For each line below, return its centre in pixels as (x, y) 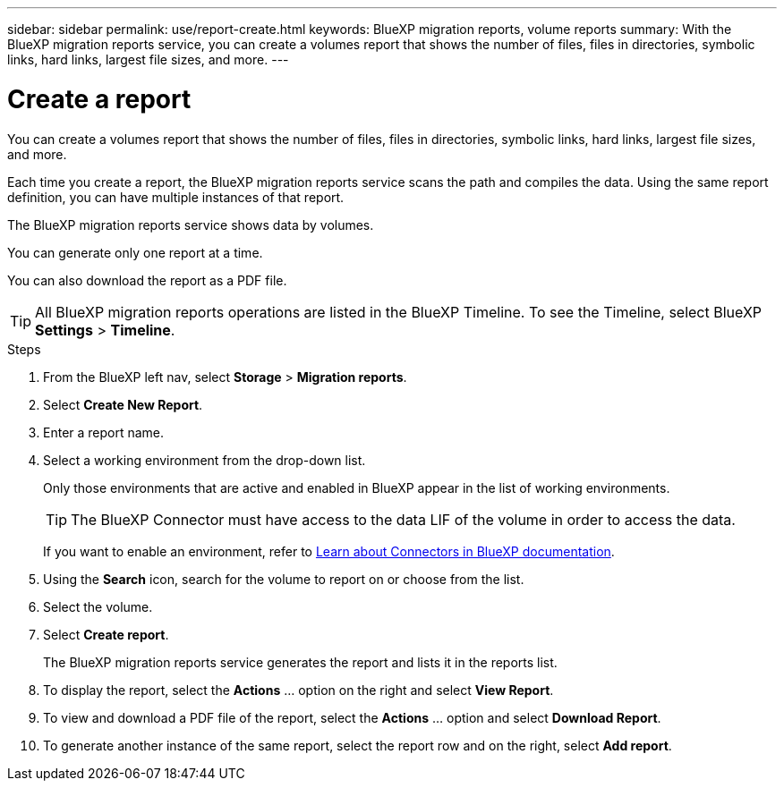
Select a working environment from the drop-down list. (205, 460)
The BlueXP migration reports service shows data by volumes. (191, 225)
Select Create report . (106, 634)
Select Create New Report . (123, 404)
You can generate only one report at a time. (135, 252)
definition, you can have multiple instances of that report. (176, 197)
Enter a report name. (104, 432)
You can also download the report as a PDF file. (147, 280)
